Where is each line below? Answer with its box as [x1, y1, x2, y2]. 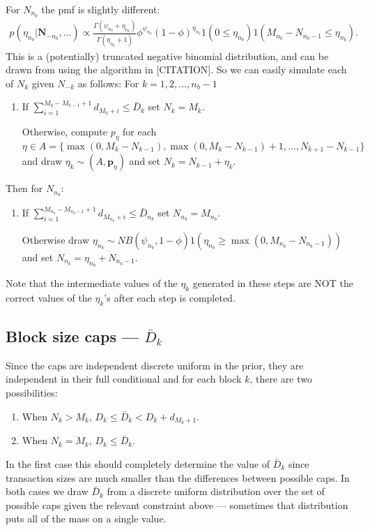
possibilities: [6, 385, 58, 399]
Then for [6, 181, 43, 196]
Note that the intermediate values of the [6, 275, 178, 290]
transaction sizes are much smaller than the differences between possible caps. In [6, 470, 350, 485]
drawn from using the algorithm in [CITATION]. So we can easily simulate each [6, 62, 347, 77]
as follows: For [77, 75, 139, 90]
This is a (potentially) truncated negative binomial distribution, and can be [6, 48, 329, 63]
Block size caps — [6, 325, 139, 346]
